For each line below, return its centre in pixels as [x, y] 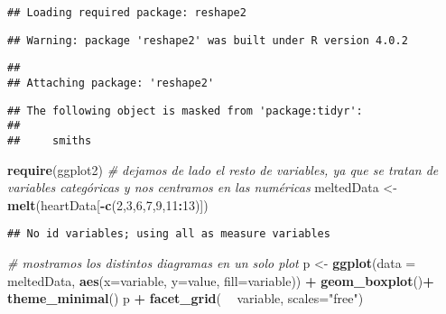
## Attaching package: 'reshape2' [111, 83]
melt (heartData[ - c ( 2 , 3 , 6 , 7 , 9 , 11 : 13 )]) [108, 204]
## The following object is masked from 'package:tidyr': [185, 111]
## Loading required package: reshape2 [127, 13]
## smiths [50, 140]
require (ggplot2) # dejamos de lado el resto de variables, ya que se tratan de [223, 169]
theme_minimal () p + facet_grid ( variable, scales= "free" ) [186, 298]
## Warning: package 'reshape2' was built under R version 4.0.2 [208, 40]
